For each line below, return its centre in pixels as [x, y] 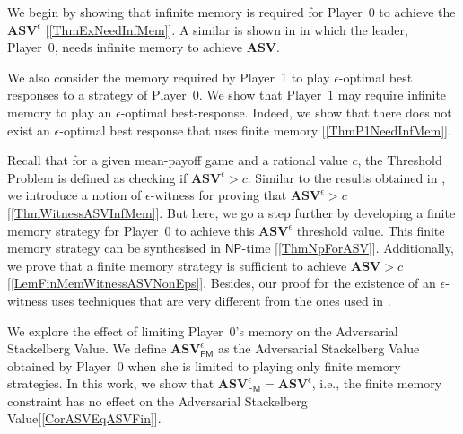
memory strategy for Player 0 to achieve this [131, 230]
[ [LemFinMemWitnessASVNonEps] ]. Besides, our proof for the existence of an [222, 283]
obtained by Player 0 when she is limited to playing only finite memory [204, 365]
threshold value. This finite [371, 230]
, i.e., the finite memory [377, 383]
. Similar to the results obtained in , [346, 177]
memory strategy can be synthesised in [114, 248]
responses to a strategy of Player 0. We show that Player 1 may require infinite [227, 95]
